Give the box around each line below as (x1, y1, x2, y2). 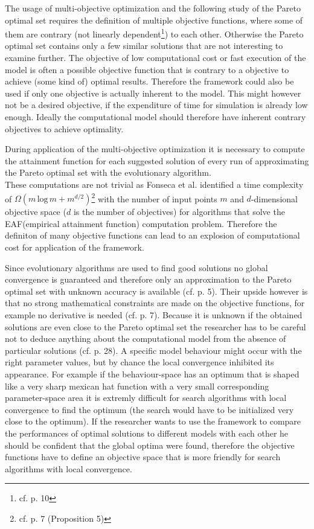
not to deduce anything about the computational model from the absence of (5, 332, 286, 345)
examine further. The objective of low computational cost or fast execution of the (5, 51, 306, 64)
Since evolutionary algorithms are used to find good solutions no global (5, 261, 268, 274)
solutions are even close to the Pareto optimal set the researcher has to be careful (5, 320, 306, 333)
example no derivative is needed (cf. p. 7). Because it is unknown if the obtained (5, 308, 303, 321)
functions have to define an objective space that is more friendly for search (5, 450, 281, 463)
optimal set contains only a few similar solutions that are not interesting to (5, 39, 283, 52)
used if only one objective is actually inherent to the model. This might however (5, 86, 301, 99)
